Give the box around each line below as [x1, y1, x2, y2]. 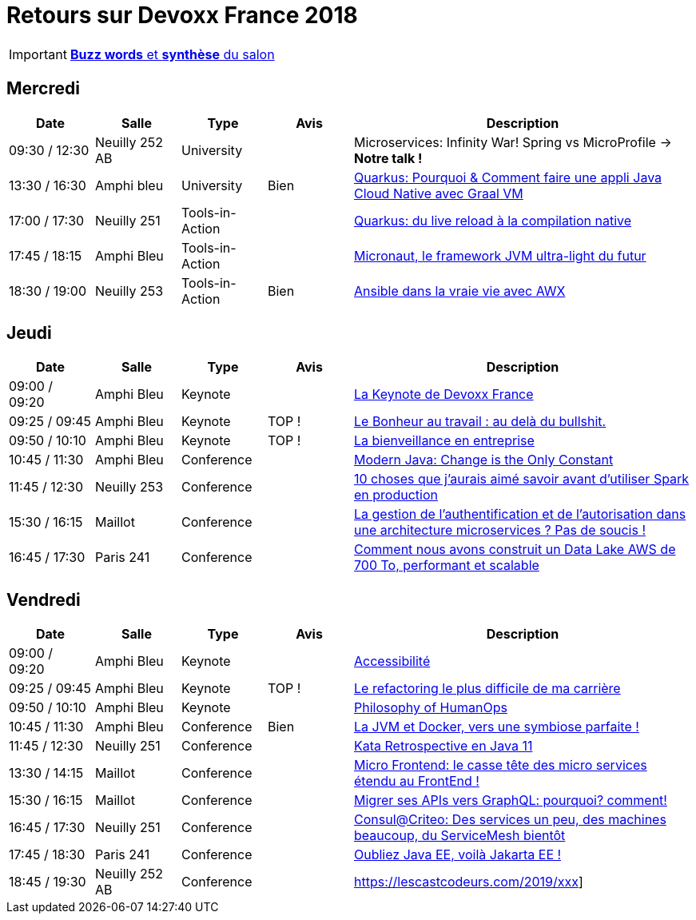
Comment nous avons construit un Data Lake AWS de [354, 541, 676, 558]
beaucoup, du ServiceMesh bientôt [354, 827, 566, 844]
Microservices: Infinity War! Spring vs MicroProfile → [354, 133, 672, 150]
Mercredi [6, 78, 80, 99]
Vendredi [6, 589, 81, 610]
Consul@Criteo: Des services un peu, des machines [354, 811, 666, 828]
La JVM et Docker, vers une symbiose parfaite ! [354, 719, 639, 735]
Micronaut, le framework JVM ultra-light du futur [354, 247, 646, 264]
